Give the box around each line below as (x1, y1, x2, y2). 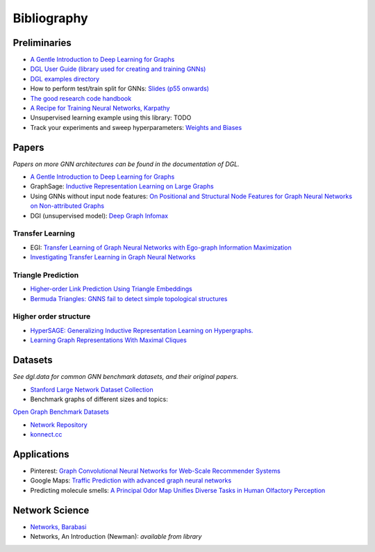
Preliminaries (12, 37, 72, 49)
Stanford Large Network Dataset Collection (30, 385, 153, 393)
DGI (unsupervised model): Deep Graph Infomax (30, 211, 169, 220)
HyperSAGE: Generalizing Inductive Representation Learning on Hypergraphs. (30, 326, 253, 334)
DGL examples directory (30, 74, 100, 83)
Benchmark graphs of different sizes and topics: (30, 395, 168, 403)
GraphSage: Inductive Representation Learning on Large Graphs (30, 182, 215, 190)
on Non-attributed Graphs (30, 202, 104, 210)
